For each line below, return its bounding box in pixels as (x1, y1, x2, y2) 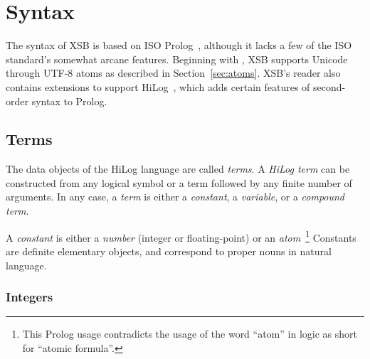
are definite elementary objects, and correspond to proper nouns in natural (6, 243, 332, 258)
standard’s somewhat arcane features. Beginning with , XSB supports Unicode (6, 51, 348, 66)
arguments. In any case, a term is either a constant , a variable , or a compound (6, 189, 345, 204)
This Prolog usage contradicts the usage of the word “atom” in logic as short (22, 326, 357, 341)
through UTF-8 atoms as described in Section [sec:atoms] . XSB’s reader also (6, 65, 341, 80)
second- (313, 79, 346, 94)
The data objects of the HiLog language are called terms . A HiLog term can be (6, 161, 350, 176)
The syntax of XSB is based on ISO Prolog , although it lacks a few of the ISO (6, 38, 352, 53)
